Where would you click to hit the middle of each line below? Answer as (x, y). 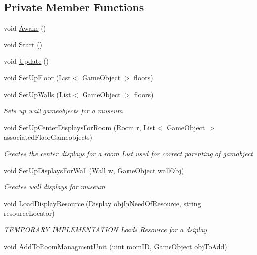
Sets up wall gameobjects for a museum (63, 111)
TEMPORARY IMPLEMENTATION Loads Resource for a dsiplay (106, 229)
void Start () (23, 44)
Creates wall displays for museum (55, 187)
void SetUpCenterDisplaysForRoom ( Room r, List (80, 127)
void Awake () (25, 28)
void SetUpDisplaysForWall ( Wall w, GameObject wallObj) (94, 170)
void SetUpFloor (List (37, 77)
